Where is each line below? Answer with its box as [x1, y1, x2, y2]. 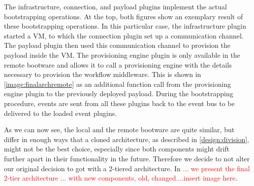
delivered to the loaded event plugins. [4, 108, 117, 118]
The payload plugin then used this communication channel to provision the [4, 40, 230, 50]
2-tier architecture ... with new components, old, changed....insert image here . [4, 173, 238, 183]
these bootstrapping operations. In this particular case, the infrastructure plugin [4, 21, 246, 31]
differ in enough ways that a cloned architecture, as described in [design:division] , [4, 134, 249, 144]
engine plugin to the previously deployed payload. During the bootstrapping [4, 88, 233, 99]
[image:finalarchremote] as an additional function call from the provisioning [4, 78, 231, 89]
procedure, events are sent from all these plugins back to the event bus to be [4, 98, 235, 108]
